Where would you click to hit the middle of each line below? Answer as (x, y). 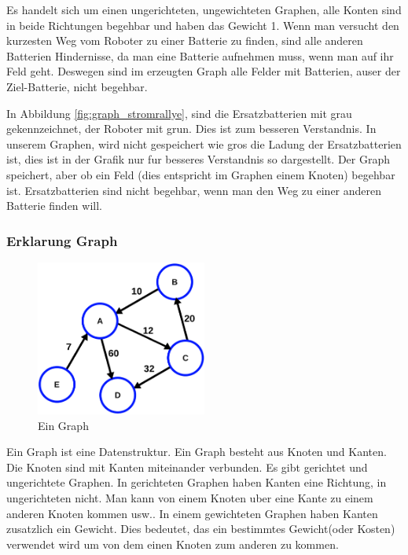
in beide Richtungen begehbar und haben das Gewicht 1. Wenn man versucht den (203, 25)
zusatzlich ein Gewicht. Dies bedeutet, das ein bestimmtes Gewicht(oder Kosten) (201, 529)
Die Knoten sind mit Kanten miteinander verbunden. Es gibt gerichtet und (187, 467)
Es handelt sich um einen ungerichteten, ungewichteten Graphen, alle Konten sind (204, 9)
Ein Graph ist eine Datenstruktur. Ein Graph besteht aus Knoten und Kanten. (197, 452)
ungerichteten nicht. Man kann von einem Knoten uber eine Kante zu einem (190, 497)
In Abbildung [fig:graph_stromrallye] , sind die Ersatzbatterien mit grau (179, 113)
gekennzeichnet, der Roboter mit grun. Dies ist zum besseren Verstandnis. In (191, 129)
